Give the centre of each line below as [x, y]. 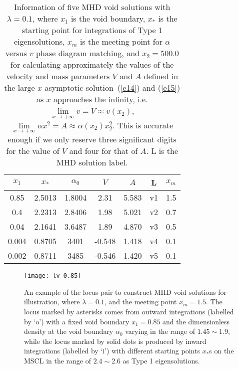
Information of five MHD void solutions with [92, 7]
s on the [221, 351]
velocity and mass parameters [58, 76]
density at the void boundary [69, 331]
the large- [21, 87]
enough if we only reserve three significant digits [92, 139]
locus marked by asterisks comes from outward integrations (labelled [129, 311]
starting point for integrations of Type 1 [92, 30]
